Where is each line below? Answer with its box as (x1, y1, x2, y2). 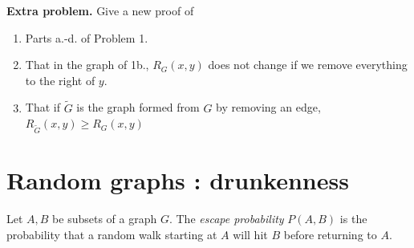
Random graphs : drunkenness (6, 164, 349, 197)
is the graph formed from (76, 99, 200, 116)
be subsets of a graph (52, 210, 157, 227)
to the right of (25, 71, 95, 88)
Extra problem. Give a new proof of (6, 2, 194, 18)
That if (25, 99, 60, 116)
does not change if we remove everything (208, 56, 408, 73)
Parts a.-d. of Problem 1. (25, 29, 148, 46)
